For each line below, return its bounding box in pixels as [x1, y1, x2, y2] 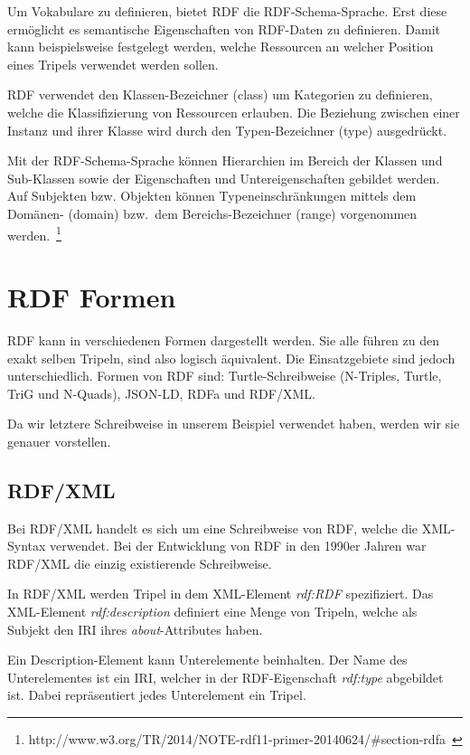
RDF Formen [7, 278, 176, 315]
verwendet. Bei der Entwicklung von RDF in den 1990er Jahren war [50, 536, 427, 555]
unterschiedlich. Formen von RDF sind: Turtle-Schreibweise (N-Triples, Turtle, [7, 366, 442, 385]
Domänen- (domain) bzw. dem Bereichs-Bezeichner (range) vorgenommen [7, 203, 418, 222]
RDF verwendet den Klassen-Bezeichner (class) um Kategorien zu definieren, [7, 85, 433, 104]
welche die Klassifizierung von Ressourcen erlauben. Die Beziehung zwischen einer [7, 102, 460, 121]
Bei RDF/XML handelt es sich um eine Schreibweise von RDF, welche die [7, 518, 418, 537]
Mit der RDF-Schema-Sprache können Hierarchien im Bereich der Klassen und [7, 151, 443, 170]
